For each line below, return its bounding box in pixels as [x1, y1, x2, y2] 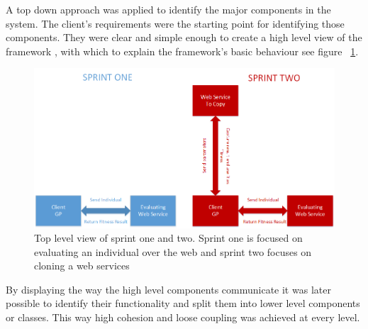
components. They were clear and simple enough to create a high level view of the [6, 30, 362, 45]
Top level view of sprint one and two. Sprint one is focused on [34, 230, 303, 245]
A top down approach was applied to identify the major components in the [6, 2, 331, 16]
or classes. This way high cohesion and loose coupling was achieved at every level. [6, 310, 360, 325]
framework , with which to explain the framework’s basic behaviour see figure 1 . [6, 43, 359, 58]
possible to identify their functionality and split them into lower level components [6, 296, 360, 311]
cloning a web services [34, 258, 130, 273]
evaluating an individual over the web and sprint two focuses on [34, 244, 312, 259]
